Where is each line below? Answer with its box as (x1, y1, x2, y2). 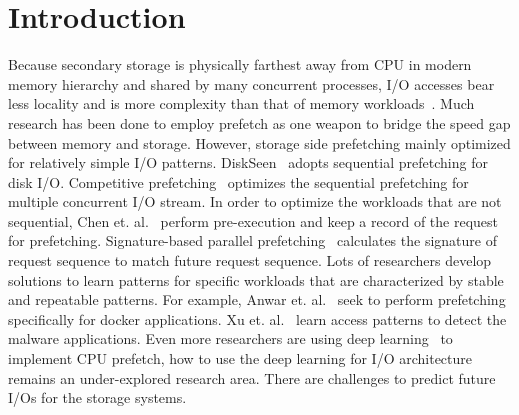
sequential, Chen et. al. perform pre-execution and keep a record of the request (8, 210, 498, 231)
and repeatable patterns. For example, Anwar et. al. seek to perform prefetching (8, 289, 506, 310)
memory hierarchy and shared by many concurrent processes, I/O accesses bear (8, 73, 495, 94)
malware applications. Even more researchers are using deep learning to (8, 328, 453, 349)
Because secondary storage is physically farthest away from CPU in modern (8, 54, 472, 75)
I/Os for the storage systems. (8, 387, 187, 408)
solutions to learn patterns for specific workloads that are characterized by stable (8, 269, 504, 290)
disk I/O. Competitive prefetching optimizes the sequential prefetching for (8, 171, 469, 192)
